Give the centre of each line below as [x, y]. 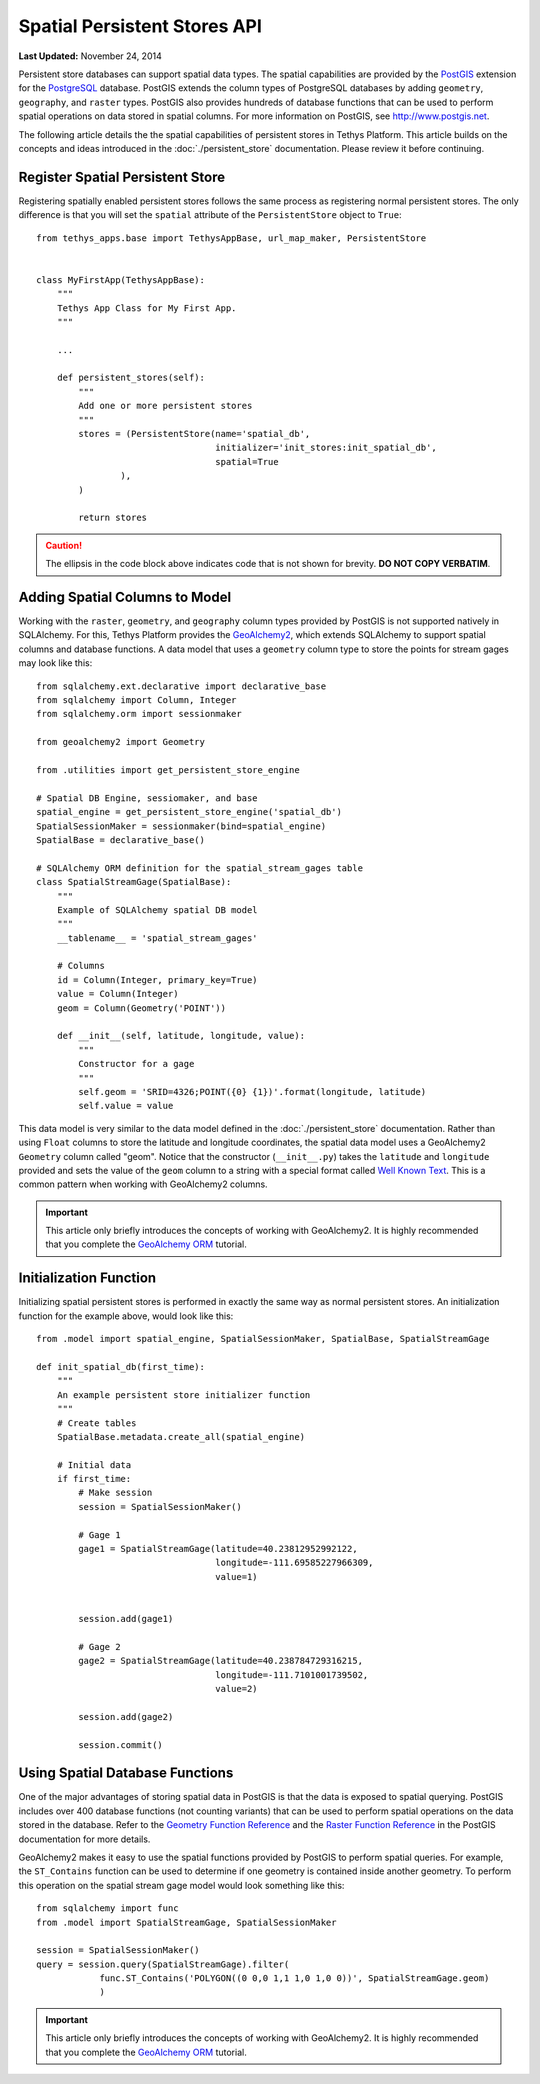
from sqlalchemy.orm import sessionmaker [139, 714]
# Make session [115, 1493]
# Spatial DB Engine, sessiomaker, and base [147, 798]
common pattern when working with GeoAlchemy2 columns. [143, 1184]
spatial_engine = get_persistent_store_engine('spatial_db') [189, 812]
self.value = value [126, 1106]
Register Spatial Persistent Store [122, 176]
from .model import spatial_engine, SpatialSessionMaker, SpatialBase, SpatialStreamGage [263, 1339]
